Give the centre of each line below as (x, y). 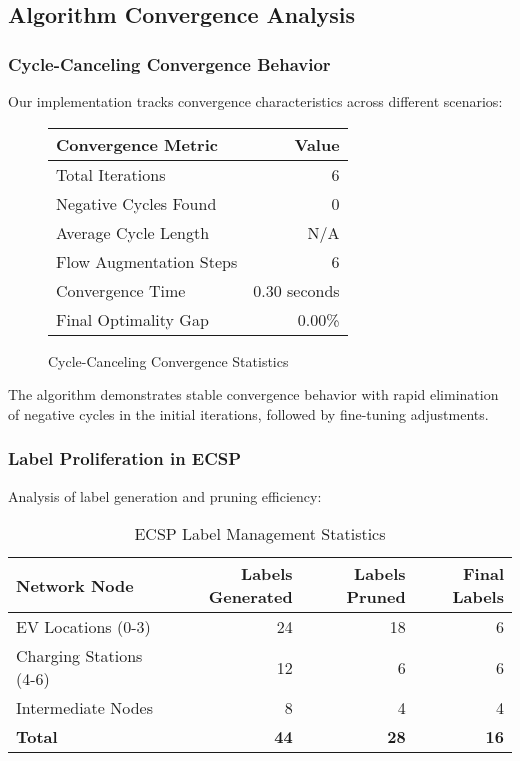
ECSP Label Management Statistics (260, 534)
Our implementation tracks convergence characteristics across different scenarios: (255, 101)
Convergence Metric (137, 144)
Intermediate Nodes (85, 708)
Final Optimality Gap (132, 319)
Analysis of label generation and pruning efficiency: (165, 495)
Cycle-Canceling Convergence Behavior (169, 63)
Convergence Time (121, 290)
